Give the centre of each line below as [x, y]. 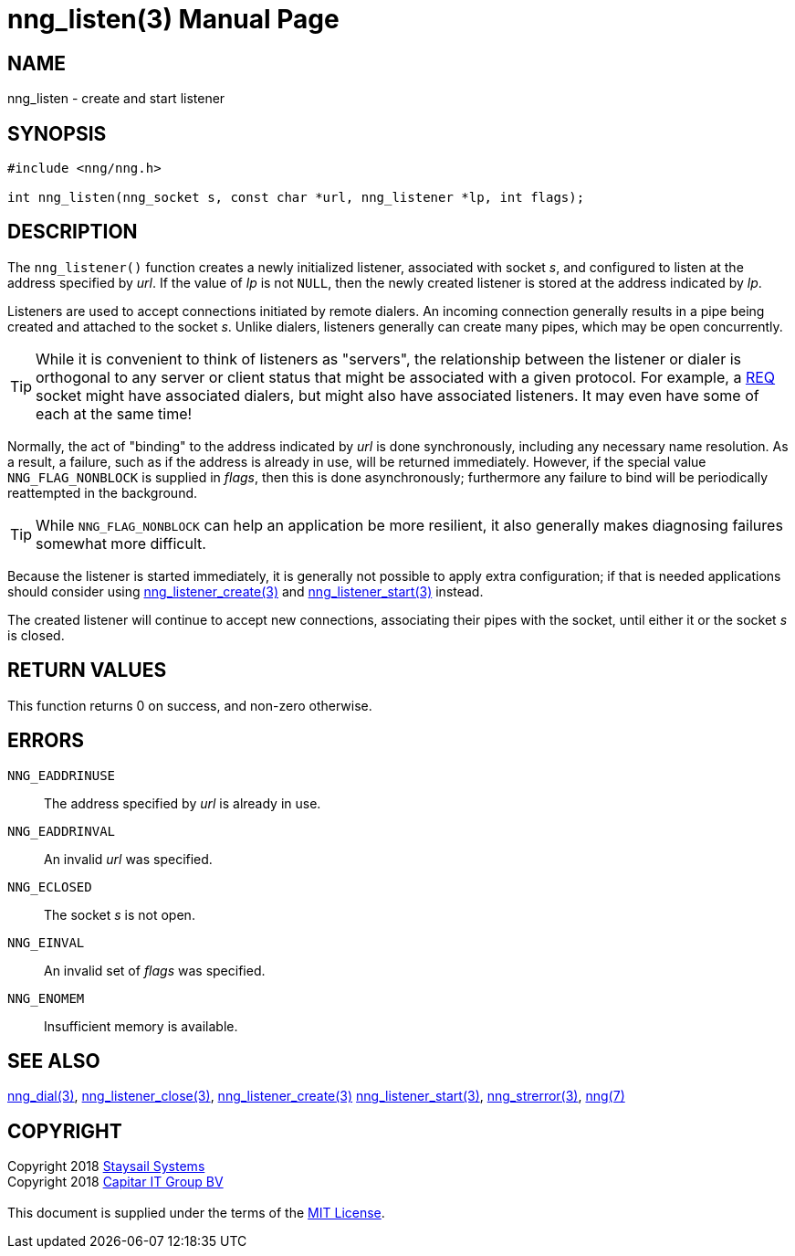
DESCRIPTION [73, 232]
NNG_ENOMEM [46, 998]
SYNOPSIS [57, 133]
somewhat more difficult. [121, 543]
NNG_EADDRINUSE [62, 775]
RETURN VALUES [87, 670]
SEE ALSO [54, 1061]
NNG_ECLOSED [50, 887]
